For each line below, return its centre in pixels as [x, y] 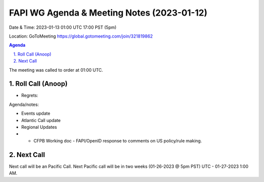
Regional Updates [39, 127]
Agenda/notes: [24, 104]
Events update [36, 113]
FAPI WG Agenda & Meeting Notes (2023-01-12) [108, 13]
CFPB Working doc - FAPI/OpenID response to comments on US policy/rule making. [118, 141]
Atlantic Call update [41, 120]
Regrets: [30, 96]
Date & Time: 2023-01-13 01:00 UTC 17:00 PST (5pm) [63, 27]
